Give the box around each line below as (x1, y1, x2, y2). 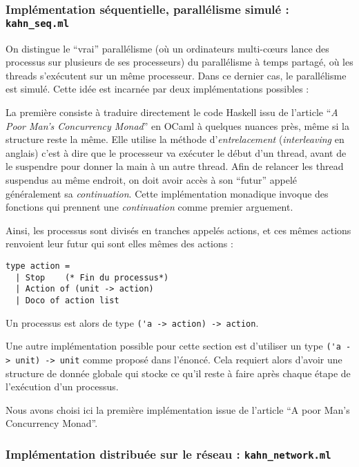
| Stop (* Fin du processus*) (15, 272, 169, 283)
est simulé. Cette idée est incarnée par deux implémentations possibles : (6, 82, 309, 96)
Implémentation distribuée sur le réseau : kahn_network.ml (6, 445, 331, 462)
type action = (6, 261, 70, 271)
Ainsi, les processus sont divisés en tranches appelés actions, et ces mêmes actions (6, 222, 351, 237)
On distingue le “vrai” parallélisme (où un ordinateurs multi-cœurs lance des (6, 41, 329, 55)
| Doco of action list (15, 295, 119, 305)
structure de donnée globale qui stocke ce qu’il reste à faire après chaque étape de (6, 365, 351, 380)
